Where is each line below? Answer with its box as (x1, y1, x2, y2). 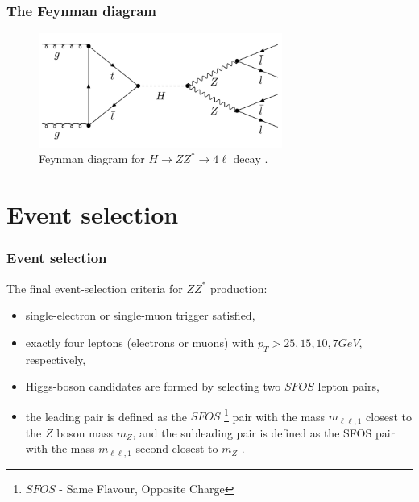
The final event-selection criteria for (6, 279, 183, 296)
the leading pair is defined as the (25, 408, 187, 425)
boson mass (56, 424, 113, 441)
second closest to (135, 440, 218, 457)
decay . (233, 150, 268, 167)
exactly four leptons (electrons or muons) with (25, 333, 255, 350)
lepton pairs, (317, 378, 380, 395)
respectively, (25, 350, 86, 367)
